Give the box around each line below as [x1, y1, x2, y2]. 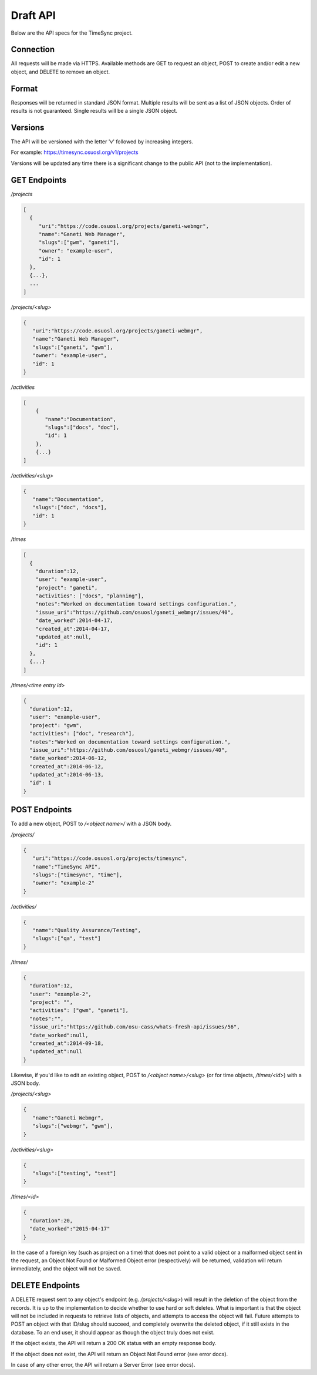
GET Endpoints [11, 175, 67, 185]
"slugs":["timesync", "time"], [32, 871, 123, 878]
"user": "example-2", [29, 990, 92, 997]
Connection [11, 45, 55, 55]
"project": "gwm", [29, 722, 82, 728]
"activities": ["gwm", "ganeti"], [29, 1007, 129, 1014]
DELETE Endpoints [11, 1280, 80, 1290]
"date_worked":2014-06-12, [29, 755, 107, 762]
